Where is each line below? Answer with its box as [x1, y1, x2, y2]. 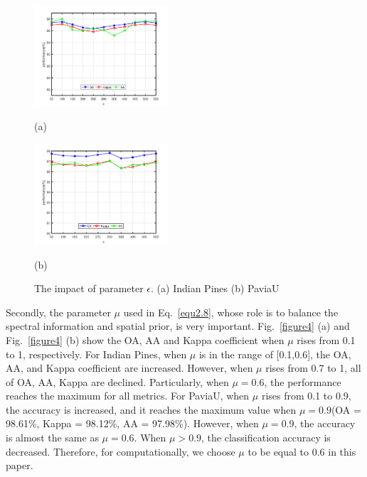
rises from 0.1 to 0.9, [261, 388, 351, 403]
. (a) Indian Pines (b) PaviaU [151, 281, 280, 296]
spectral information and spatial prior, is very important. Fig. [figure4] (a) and [6, 318, 350, 333]
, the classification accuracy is [201, 430, 331, 445]
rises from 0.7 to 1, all [265, 360, 361, 375]
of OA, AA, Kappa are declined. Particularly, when [6, 374, 229, 389]
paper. [6, 458, 33, 473]
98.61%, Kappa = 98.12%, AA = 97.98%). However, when [6, 416, 259, 431]
